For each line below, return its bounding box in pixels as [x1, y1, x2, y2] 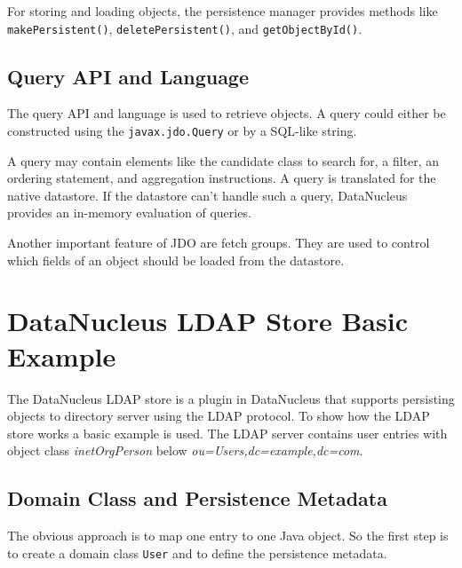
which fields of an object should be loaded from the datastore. [7, 250, 345, 269]
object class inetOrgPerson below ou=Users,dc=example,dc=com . [7, 441, 363, 460]
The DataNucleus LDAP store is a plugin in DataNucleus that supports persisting [7, 389, 455, 407]
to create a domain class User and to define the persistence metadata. [7, 543, 387, 562]
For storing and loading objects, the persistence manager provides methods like [7, 2, 438, 20]
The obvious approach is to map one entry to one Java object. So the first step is [7, 526, 449, 545]
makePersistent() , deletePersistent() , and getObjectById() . [7, 19, 362, 37]
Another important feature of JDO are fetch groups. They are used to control [7, 233, 430, 252]
